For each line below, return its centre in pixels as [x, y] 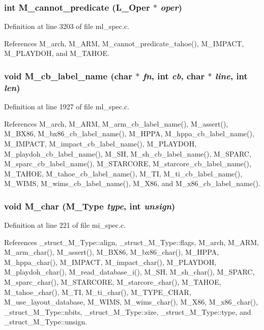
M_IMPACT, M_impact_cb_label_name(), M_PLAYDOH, [100, 143]
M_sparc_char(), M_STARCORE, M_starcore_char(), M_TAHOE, [113, 282]
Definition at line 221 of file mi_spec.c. [65, 225]
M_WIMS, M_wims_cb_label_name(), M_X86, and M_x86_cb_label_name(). [132, 183]
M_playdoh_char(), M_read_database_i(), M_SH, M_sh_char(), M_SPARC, [129, 272]
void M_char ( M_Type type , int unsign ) [90, 206]
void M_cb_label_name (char [68, 76]
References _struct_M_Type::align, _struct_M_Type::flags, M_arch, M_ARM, [131, 242]
